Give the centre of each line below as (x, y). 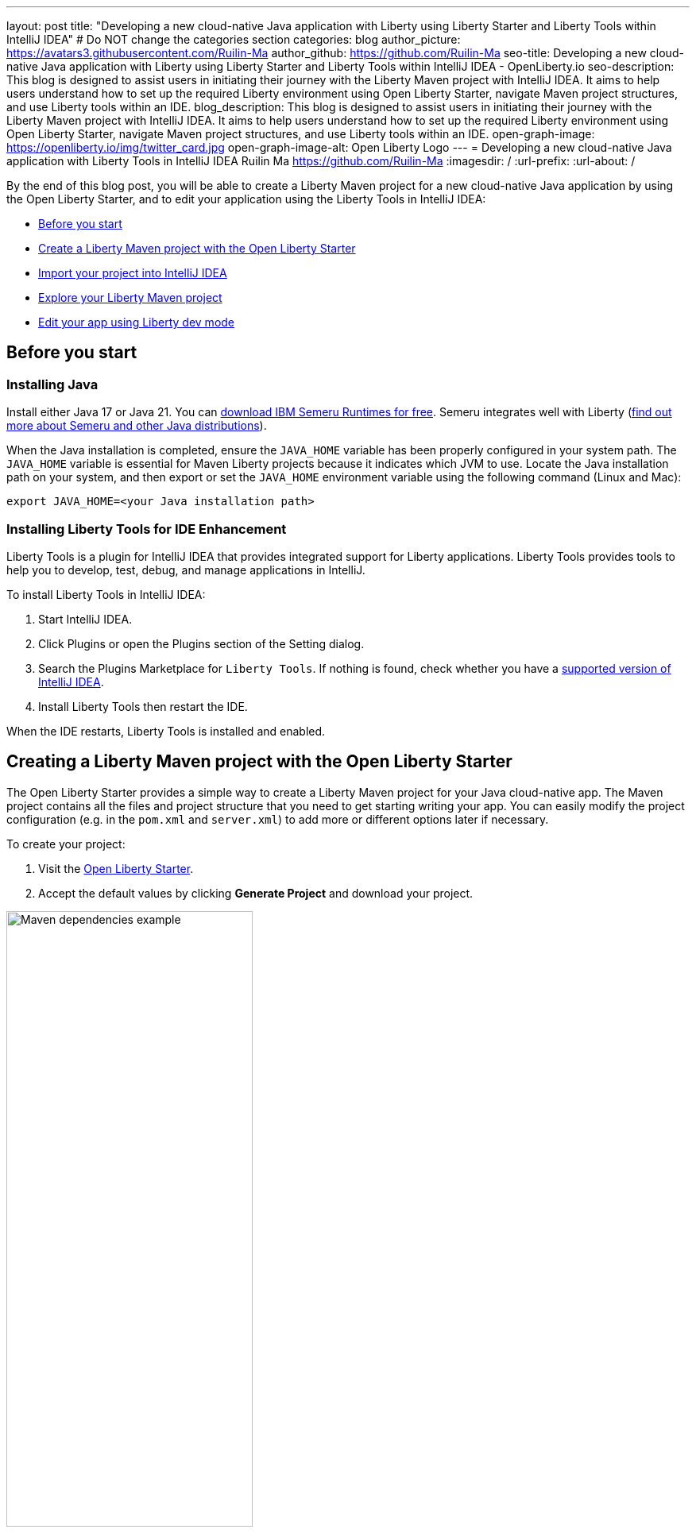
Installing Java (52, 384)
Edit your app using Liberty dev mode (137, 322)
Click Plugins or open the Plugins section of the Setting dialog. (201, 643)
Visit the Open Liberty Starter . (116, 868)
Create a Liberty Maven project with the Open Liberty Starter (197, 248)
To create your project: (66, 844)
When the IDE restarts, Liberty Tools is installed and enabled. (166, 731)
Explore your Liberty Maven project (130, 297)
